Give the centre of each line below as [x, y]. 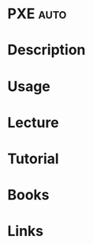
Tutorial [33, 158]
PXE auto [37, 14]
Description [46, 50]
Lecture [33, 122]
